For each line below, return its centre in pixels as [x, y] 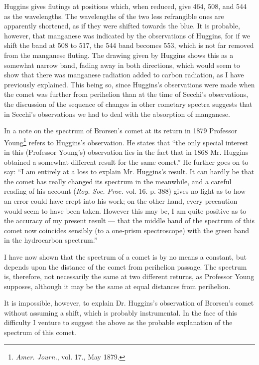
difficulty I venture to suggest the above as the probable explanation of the [118, 322]
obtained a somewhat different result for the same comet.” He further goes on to [126, 162]
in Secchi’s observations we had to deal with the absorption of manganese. [117, 114]
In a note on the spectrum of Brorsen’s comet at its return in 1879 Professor [121, 131]
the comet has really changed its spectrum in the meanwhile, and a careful [118, 181]
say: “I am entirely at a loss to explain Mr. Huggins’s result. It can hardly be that [129, 172]
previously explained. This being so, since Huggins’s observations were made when [129, 84]
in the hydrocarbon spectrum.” [51, 240]
